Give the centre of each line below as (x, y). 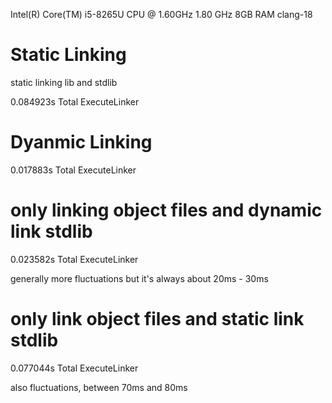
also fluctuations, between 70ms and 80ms (99, 387)
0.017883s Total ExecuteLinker (73, 170)
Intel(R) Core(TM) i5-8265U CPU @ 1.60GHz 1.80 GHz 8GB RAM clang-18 (161, 14)
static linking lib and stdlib (64, 82)
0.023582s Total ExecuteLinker (74, 259)
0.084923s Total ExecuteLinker (75, 101)
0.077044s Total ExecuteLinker (74, 368)
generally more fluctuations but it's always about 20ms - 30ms (139, 278)
